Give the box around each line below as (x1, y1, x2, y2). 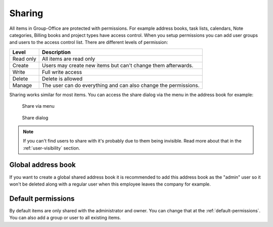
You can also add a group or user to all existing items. (9, 215, 121, 221)
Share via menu (22, 103, 55, 109)
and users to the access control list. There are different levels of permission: (9, 39, 168, 46)
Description (42, 49, 71, 56)
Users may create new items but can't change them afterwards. (42, 62, 194, 69)
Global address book (9, 161, 76, 169)
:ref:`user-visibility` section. (23, 145, 80, 151)
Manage (12, 81, 32, 88)
